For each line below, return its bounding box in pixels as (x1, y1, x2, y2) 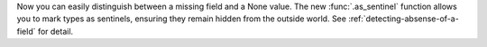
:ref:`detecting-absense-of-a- (348, 13, 459, 24)
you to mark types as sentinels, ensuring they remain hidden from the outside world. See (16, 13, 347, 24)
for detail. (37, 26, 74, 36)
